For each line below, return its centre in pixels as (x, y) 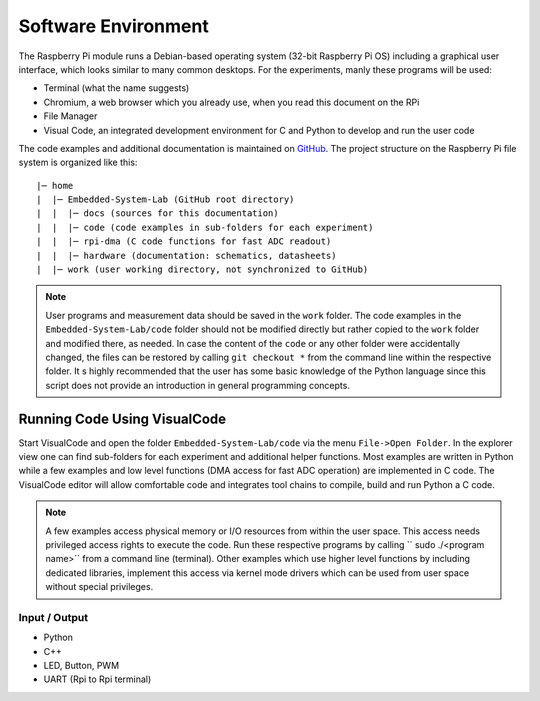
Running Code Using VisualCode (122, 418)
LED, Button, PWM (81, 666)
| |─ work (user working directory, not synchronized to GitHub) (202, 269)
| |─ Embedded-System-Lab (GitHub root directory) (165, 199)
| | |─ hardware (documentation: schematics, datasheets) (186, 255)
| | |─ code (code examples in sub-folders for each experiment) (205, 227)
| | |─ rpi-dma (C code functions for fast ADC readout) (184, 241)
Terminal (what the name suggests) (116, 88)
